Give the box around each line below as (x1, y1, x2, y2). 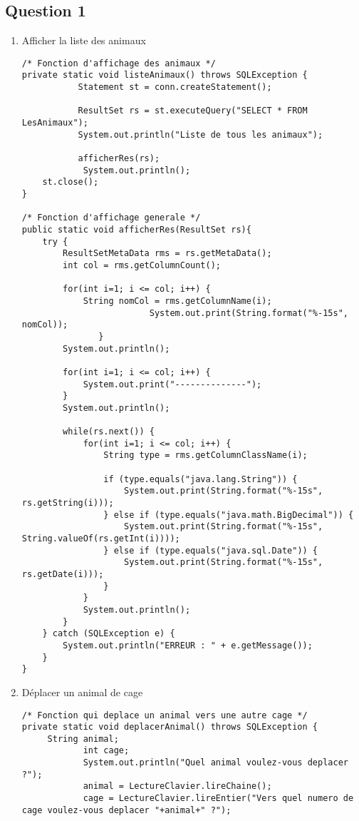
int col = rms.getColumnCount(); (63, 260, 221, 270)
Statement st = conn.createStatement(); (78, 82, 272, 93)
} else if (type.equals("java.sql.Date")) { (103, 545, 318, 556)
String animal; (47, 733, 119, 744)
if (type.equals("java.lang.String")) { (103, 474, 298, 484)
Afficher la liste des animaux (21, 33, 146, 48)
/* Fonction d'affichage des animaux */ (21, 58, 216, 68)
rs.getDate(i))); (21, 569, 104, 580)
